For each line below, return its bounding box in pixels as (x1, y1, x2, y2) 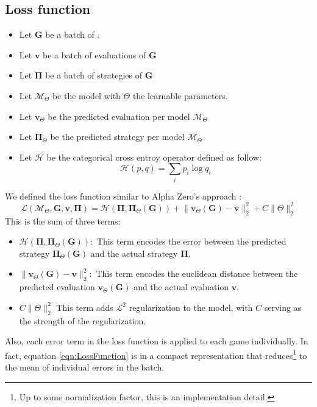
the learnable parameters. (132, 89, 228, 102)
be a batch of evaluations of (43, 48, 146, 61)
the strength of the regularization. (19, 314, 146, 327)
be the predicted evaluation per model (48, 110, 190, 122)
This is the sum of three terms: (5, 214, 121, 227)
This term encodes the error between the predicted (96, 235, 287, 248)
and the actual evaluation (134, 280, 229, 293)
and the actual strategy (90, 246, 178, 259)
